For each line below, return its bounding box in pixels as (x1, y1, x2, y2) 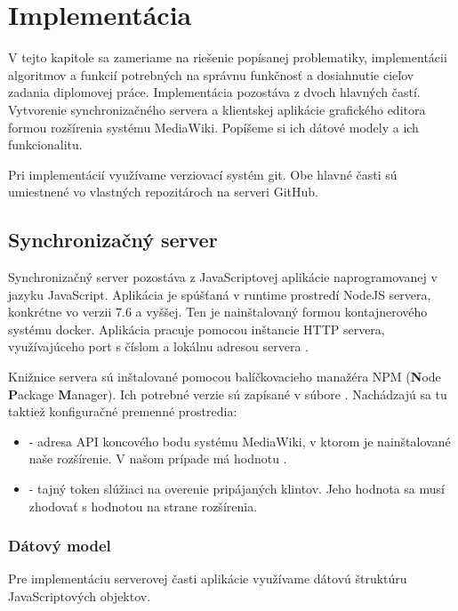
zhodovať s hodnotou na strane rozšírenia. (28, 496, 258, 515)
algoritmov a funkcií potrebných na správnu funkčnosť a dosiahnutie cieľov (8, 65, 414, 84)
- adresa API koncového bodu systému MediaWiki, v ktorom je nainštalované (28, 431, 451, 450)
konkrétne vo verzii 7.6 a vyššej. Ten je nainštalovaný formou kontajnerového (8, 302, 428, 321)
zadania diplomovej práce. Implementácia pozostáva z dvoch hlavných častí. (8, 83, 421, 101)
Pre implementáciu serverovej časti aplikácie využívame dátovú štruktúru (8, 569, 407, 588)
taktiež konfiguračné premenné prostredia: (8, 402, 237, 421)
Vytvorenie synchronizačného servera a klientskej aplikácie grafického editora (8, 100, 426, 118)
